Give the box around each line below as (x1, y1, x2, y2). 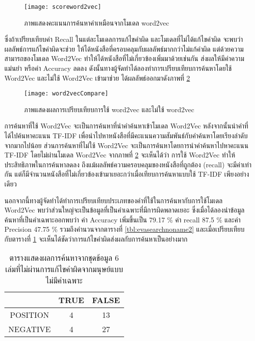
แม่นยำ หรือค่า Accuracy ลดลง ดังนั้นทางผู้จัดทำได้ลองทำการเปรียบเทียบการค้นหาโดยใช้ (4, 63, 232, 73)
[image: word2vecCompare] (24, 90, 108, 97)
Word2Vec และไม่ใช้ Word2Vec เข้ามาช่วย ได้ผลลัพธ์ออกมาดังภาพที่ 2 (4, 72, 190, 83)
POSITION (10, 309, 50, 320)
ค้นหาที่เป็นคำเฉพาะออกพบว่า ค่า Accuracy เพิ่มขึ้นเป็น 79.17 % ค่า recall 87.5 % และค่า (4, 214, 241, 224)
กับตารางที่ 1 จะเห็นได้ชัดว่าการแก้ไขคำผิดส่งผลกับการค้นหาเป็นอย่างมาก (4, 234, 188, 244)
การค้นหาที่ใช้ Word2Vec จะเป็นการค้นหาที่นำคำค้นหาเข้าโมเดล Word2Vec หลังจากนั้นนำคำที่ (4, 121, 249, 131)
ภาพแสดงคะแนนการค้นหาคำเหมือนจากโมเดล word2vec (24, 17, 169, 28)
